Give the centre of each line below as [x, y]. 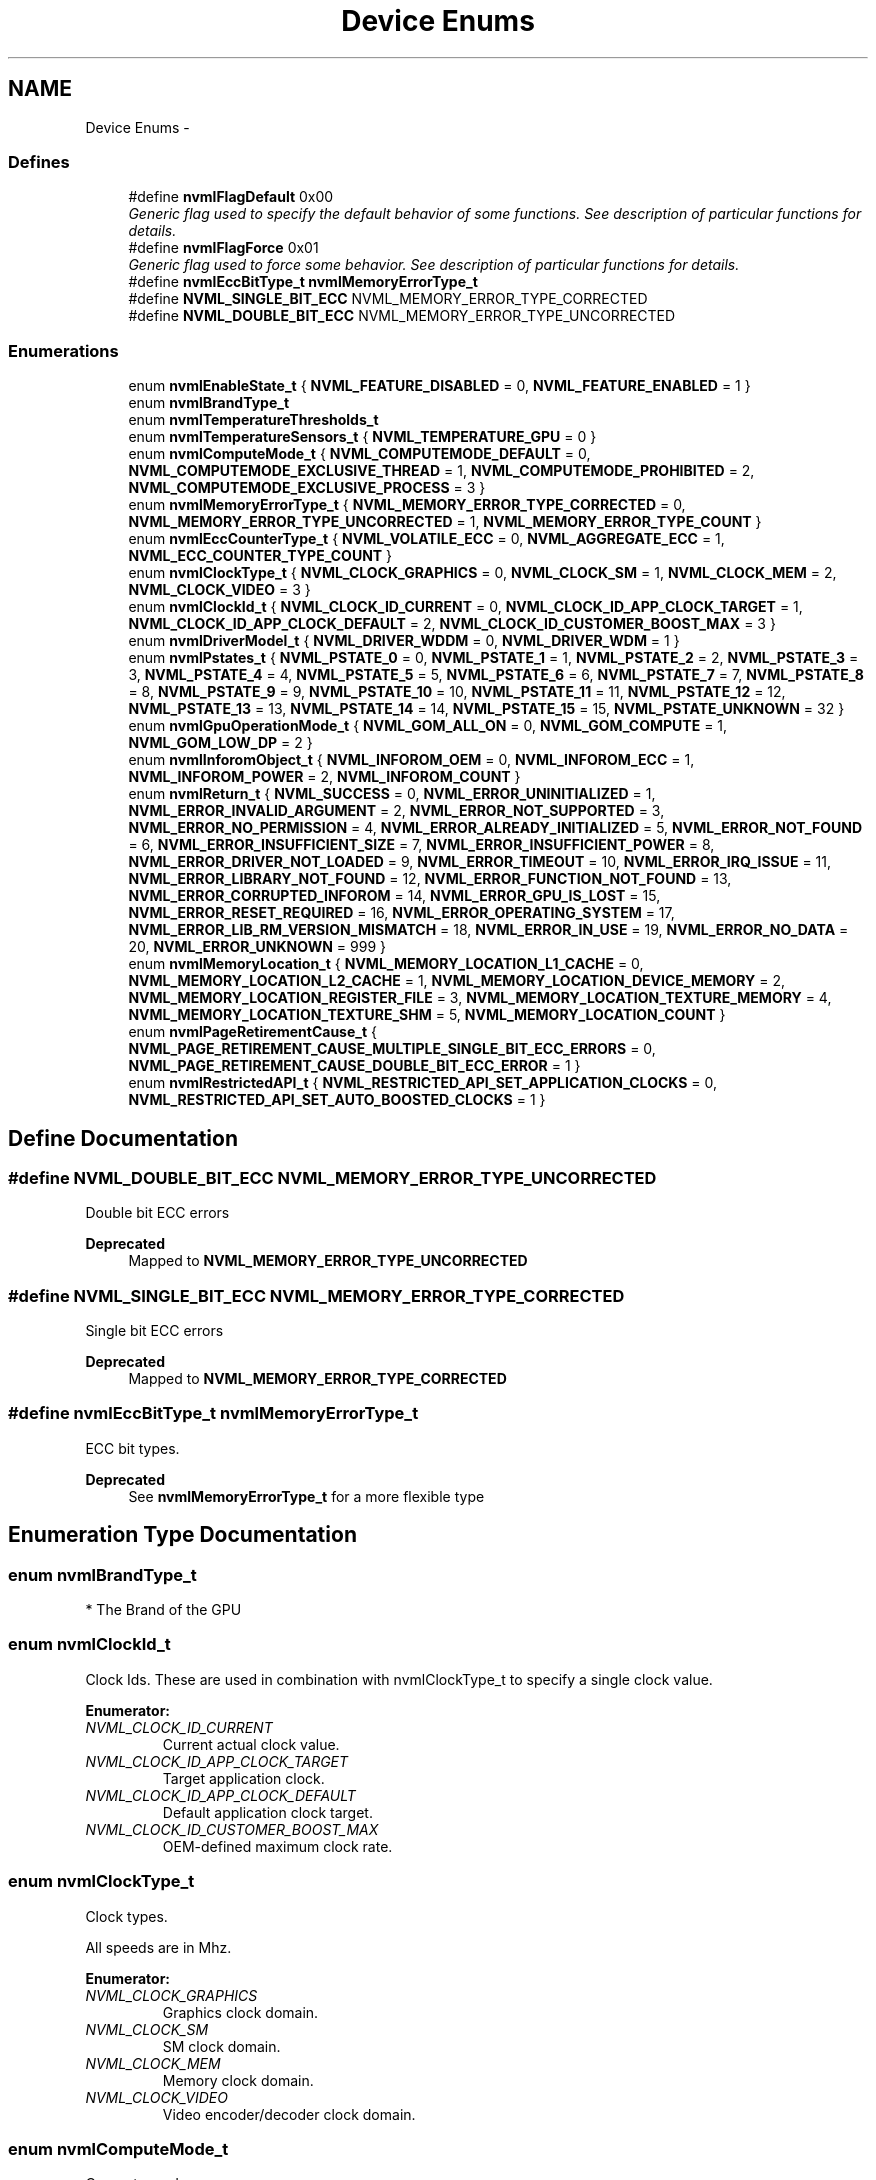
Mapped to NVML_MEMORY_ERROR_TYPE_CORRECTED [317, 1379]
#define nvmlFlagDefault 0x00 [231, 197]
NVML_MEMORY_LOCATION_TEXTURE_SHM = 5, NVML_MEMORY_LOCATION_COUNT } [427, 1015]
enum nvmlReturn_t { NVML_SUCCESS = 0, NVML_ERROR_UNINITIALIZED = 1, [392, 794]
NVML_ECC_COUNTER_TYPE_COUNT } [260, 556]
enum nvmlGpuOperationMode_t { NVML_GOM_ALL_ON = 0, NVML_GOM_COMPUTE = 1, [428, 726]
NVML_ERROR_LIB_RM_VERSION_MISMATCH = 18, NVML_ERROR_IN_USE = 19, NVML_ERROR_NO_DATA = [488, 930]
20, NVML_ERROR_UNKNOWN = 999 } [257, 947]
